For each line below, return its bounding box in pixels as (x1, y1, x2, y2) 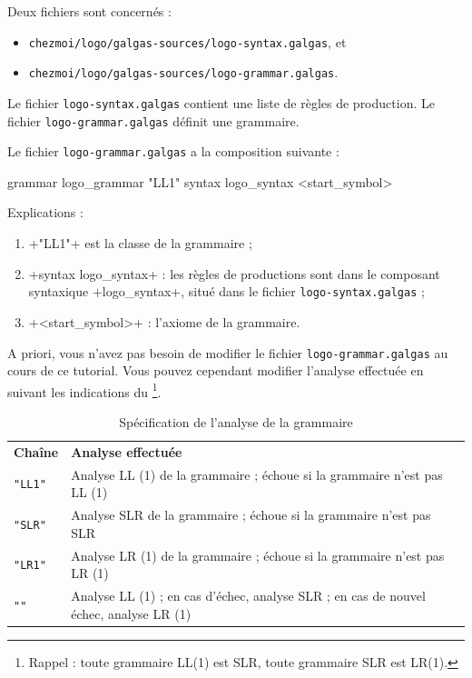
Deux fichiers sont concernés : (7, 2, 172, 20)
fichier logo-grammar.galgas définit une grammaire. (7, 111, 300, 130)
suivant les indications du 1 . (7, 379, 162, 401)
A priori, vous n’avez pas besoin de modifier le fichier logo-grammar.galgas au (7, 343, 448, 362)
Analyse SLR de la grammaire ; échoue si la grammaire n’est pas (71, 505, 431, 524)
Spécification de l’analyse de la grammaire (119, 413, 353, 431)
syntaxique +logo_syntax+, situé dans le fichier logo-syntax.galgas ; (28, 282, 425, 301)
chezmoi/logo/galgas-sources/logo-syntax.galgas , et (28, 32, 347, 51)
